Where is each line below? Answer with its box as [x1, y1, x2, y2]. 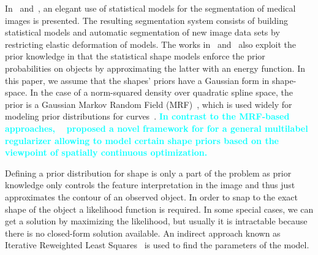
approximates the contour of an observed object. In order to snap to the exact [5, 190, 298, 203]
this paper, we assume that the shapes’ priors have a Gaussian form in [5, 74, 270, 86]
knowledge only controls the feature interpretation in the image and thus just [5, 178, 295, 191]
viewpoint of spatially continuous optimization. [5, 146, 208, 159]
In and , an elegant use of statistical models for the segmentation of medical [5, 2, 296, 14]
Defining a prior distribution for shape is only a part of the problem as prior [5, 166, 292, 179]
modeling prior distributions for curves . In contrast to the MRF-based [5, 110, 290, 123]
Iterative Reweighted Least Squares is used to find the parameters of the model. [5, 238, 309, 251]
